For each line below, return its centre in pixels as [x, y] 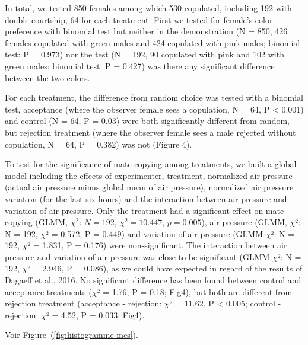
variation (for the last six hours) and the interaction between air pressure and [146, 198]
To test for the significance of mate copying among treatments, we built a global [151, 164]
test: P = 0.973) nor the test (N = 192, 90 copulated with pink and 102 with [145, 54]
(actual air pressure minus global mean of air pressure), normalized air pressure [149, 187]
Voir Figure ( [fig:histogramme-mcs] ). [72, 335]
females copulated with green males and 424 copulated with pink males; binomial [153, 42]
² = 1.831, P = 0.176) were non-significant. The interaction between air [157, 245]
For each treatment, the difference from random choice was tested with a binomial [154, 98]
